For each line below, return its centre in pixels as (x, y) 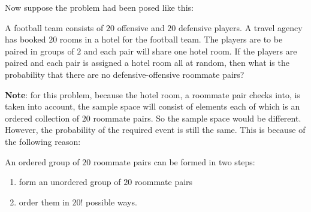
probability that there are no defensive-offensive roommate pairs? (125, 74)
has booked (25, 39)
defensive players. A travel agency (241, 27)
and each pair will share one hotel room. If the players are (191, 51)
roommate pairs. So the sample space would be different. (197, 118)
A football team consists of (54, 27)
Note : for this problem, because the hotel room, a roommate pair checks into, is (153, 94)
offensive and (141, 27)
